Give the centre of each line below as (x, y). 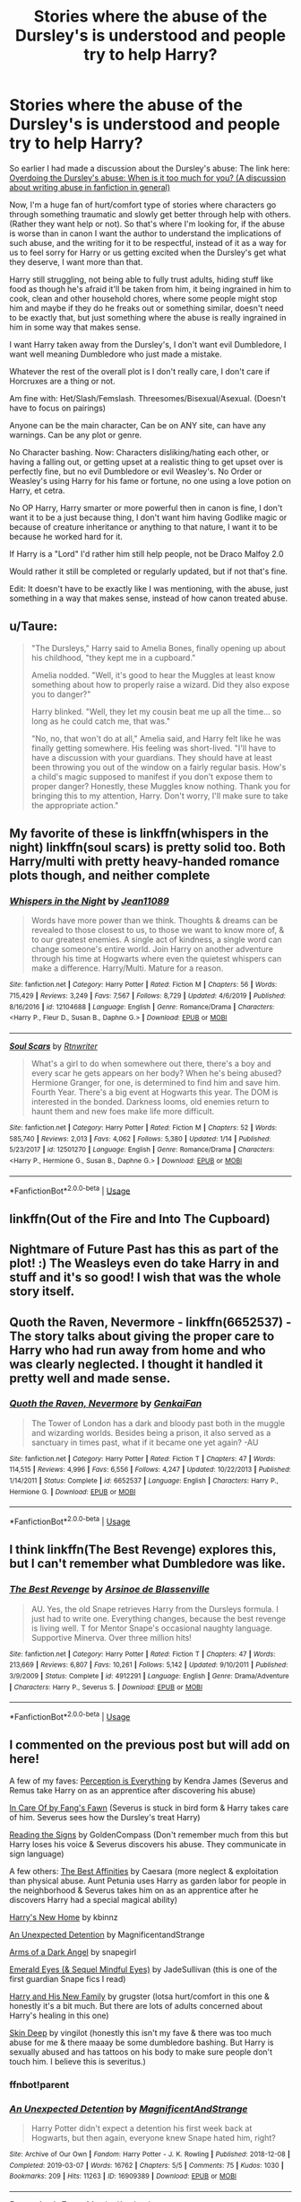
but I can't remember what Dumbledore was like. (148, 1564)
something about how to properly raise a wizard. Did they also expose (160, 684)
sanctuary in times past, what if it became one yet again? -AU (145, 1442)
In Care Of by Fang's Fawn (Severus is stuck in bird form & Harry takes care (149, 1808)
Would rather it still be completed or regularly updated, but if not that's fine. (149, 571)
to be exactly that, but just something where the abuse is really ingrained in (148, 317)
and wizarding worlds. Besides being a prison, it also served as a (151, 1432)
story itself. (42, 1292)
